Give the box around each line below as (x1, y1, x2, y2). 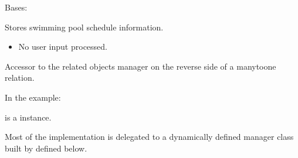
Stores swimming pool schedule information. (5, 20, 164, 33)
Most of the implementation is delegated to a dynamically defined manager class (5, 130, 294, 143)
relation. (5, 71, 35, 84)
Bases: (5, 1, 28, 13)
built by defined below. (5, 142, 87, 154)
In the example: (5, 91, 61, 103)
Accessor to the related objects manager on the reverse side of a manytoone (5, 60, 276, 72)
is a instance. (5, 111, 52, 123)
